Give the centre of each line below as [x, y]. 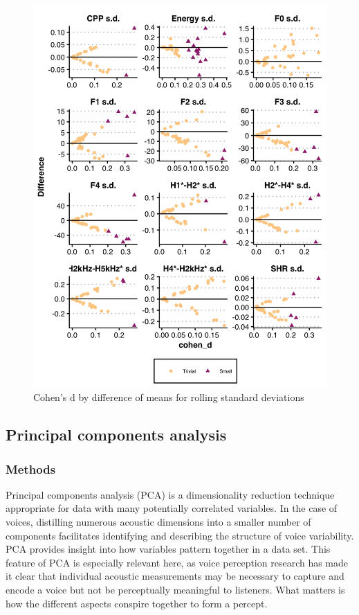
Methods [31, 469]
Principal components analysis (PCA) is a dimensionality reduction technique [170, 494]
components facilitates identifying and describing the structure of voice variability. [180, 535]
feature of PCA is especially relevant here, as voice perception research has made [177, 562]
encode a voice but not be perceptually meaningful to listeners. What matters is [175, 590]
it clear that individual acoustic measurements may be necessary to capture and [175, 576]
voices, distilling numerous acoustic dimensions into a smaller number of [158, 522]
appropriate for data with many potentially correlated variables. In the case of [172, 508]
